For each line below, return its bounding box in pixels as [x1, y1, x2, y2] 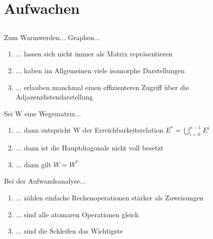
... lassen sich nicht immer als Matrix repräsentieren [15, 48, 172, 59]
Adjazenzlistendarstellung [15, 92, 93, 102]
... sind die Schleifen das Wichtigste [15, 226, 123, 236]
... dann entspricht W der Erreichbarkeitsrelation [15, 125, 164, 135]
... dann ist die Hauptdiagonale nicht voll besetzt [15, 143, 164, 153]
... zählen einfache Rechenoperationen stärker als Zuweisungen [15, 192, 204, 202]
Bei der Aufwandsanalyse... [4, 176, 86, 186]
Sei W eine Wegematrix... [4, 108, 81, 118]
